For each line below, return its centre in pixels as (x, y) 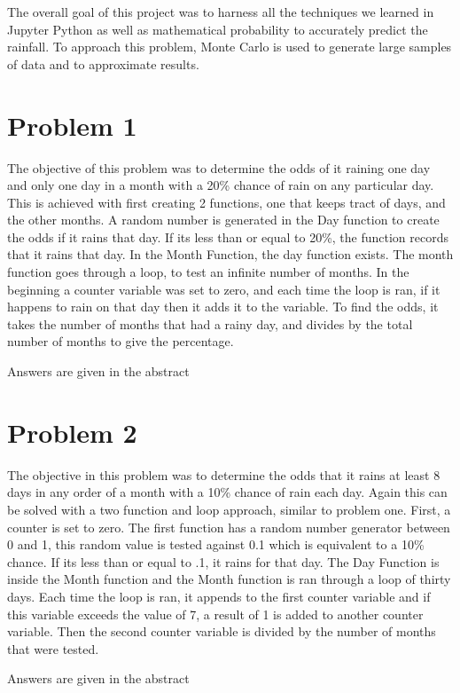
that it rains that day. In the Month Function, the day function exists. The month (230, 254)
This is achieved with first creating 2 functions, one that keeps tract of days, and (226, 202)
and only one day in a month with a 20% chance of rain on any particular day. (221, 185)
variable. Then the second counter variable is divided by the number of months (222, 631)
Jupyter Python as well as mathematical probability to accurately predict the (218, 29)
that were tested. (53, 648)
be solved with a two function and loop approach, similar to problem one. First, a (229, 509)
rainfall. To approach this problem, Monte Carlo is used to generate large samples (230, 47)
